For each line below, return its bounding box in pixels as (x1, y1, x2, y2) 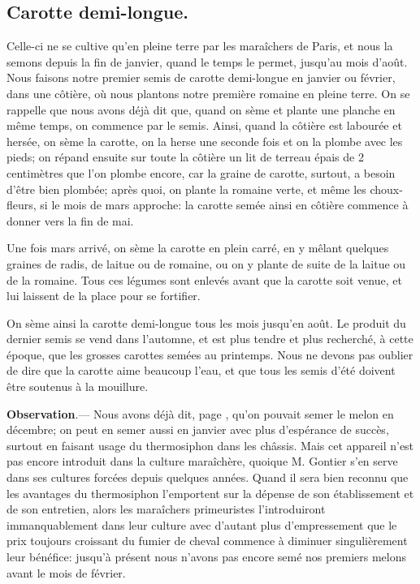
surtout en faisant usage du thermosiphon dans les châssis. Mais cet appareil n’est (6, 436, 414, 453)
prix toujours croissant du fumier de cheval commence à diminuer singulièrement (6, 532, 408, 549)
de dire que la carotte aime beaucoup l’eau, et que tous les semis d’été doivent (6, 362, 396, 379)
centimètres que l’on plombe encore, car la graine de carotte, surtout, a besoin (6, 164, 396, 181)
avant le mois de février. (6, 564, 126, 581)
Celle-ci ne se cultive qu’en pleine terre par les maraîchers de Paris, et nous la (6, 37, 393, 54)
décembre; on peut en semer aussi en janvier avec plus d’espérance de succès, (6, 421, 389, 438)
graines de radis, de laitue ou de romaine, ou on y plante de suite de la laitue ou (6, 255, 406, 272)
